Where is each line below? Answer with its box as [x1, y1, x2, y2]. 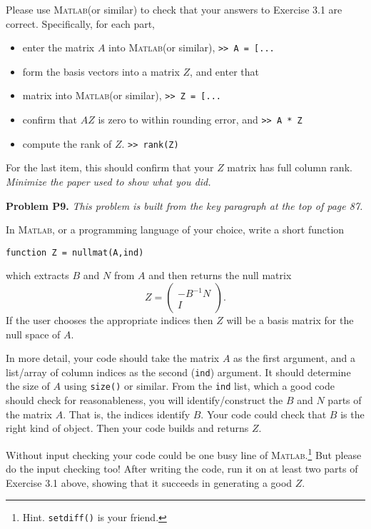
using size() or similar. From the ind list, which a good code [63, 378, 335, 393]
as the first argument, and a [233, 351, 356, 366]
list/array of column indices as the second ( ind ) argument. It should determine [6, 364, 351, 379]
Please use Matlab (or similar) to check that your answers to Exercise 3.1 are [6, 2, 342, 16]
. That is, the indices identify [63, 406, 190, 421]
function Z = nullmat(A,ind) [6, 247, 144, 258]
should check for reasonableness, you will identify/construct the [6, 393, 283, 408]
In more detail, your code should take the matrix [6, 351, 220, 366]
